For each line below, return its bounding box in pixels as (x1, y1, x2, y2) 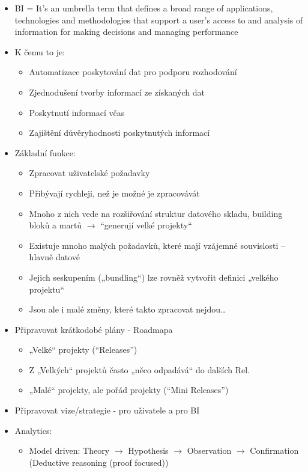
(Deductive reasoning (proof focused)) (29, 456, 169, 468)
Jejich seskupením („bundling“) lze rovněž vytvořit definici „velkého (29, 270, 279, 283)
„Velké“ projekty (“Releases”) (29, 343, 137, 356)
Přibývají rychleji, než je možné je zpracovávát (29, 186, 200, 199)
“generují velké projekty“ (100, 219, 192, 231)
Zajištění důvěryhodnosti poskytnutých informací (29, 126, 210, 139)
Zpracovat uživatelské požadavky (29, 166, 150, 179)
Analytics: (14, 424, 52, 436)
